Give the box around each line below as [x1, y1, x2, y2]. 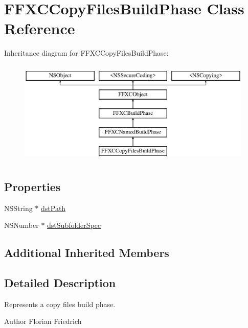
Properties [4, 178, 61, 194]
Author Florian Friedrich [4, 316, 82, 326]
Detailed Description [4, 275, 116, 291]
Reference [4, 18, 75, 39]
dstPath [41, 202, 66, 213]
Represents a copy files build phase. [4, 298, 116, 309]
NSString [4, 202, 33, 213]
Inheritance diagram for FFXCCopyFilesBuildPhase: [4, 48, 169, 58]
